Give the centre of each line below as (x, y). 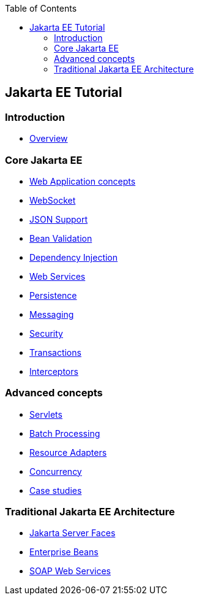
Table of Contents (41, 8)
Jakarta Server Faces (73, 533)
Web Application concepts (83, 181)
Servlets (46, 414)
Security (46, 333)
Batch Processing (65, 433)
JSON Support (59, 219)
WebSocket (53, 200)
